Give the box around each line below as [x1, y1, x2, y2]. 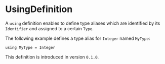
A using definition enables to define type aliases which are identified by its [5, 20, 160, 26]
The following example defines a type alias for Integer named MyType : [5, 35, 150, 41]
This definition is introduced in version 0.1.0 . [5, 54, 99, 60]
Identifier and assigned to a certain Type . [5, 25, 94, 31]
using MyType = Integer [5, 45, 56, 50]
